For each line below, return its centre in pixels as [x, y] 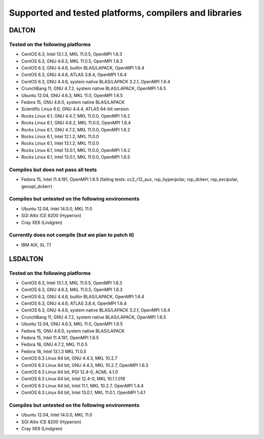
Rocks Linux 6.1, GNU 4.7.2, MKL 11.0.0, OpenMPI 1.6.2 [76, 129]
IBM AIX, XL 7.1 [36, 244]
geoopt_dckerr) [37, 186]
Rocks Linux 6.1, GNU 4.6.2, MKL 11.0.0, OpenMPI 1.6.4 [76, 123]
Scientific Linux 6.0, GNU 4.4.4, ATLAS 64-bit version [75, 109]
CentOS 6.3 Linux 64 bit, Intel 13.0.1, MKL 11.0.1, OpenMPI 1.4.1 [83, 392]
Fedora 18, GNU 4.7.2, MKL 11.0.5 [54, 344]
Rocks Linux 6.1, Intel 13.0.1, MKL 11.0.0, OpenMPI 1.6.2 [76, 150]
